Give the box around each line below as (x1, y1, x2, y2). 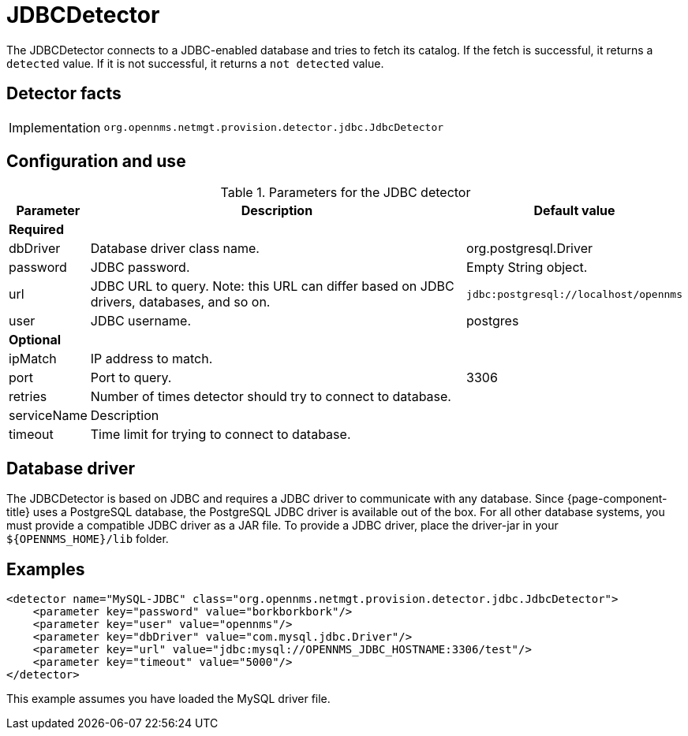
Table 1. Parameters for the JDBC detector (220, 184, 471, 201)
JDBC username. (90, 313, 191, 329)
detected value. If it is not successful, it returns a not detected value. (6, 56, 384, 70)
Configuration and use (6, 151, 186, 172)
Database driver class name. (90, 240, 260, 257)
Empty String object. (466, 259, 588, 276)
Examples (6, 559, 85, 579)
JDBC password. (90, 259, 190, 276)
